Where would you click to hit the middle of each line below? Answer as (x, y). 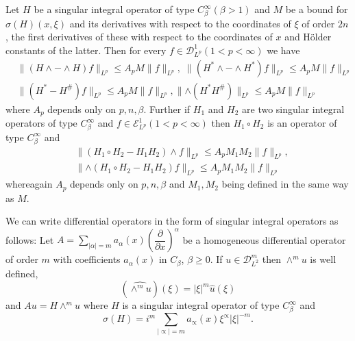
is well (323, 259)
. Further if (167, 109)
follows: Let (30, 239)
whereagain (29, 184)
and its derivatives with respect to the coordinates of (180, 23)
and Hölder (308, 37)
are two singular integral (293, 109)
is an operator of (302, 123)
